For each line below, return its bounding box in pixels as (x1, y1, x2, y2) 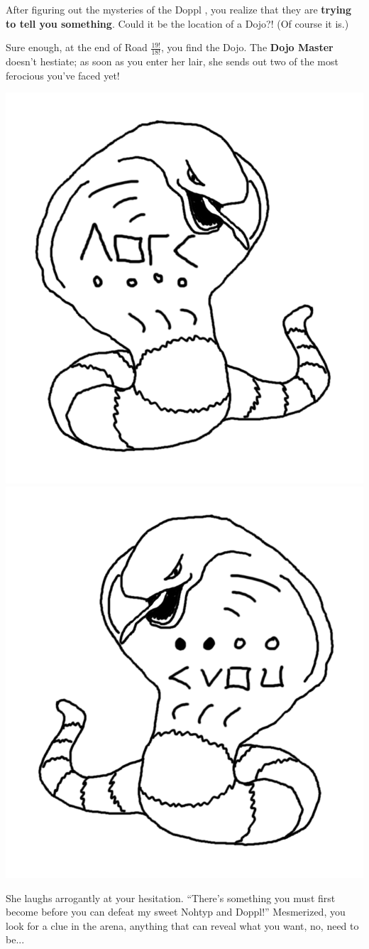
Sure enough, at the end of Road (6, 40, 148, 55)
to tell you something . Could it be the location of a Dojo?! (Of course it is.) (6, 16, 349, 31)
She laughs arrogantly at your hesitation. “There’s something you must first (6, 890, 336, 905)
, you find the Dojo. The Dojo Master (160, 40, 334, 55)
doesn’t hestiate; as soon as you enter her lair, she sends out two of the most (6, 54, 338, 69)
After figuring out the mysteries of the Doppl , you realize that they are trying (6, 2, 352, 16)
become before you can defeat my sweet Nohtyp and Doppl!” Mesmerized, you (6, 904, 346, 919)
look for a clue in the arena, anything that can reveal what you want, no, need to (6, 918, 359, 933)
